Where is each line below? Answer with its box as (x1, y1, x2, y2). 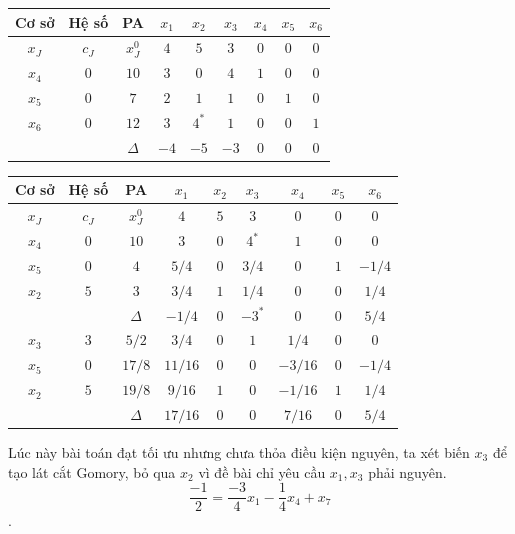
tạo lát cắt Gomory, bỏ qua (8, 461, 176, 482)
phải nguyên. (368, 461, 447, 482)
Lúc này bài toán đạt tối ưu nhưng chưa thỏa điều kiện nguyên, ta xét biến (8, 442, 470, 462)
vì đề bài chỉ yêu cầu (198, 461, 326, 482)
